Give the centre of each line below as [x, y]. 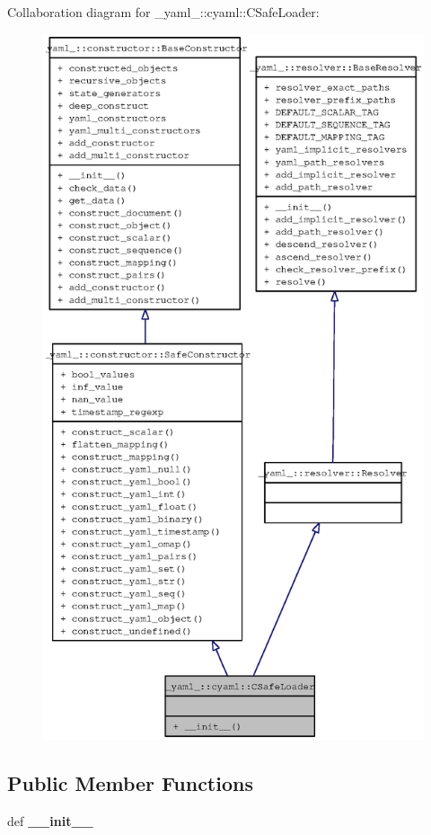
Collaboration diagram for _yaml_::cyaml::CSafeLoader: [163, 12]
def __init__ [50, 820]
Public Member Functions [130, 782]
